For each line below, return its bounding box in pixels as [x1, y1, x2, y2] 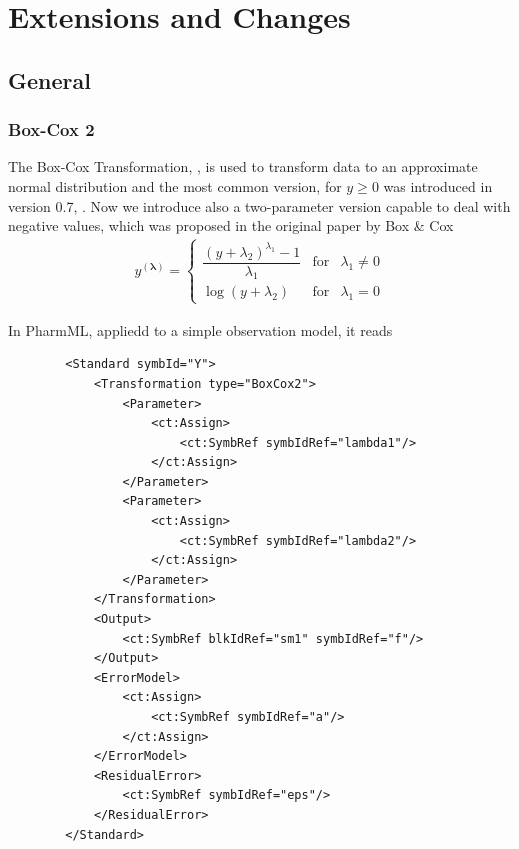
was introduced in [383, 175, 493, 196]
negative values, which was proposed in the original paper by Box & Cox [8, 215, 454, 236]
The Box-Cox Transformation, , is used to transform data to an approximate [8, 156, 478, 177]
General [8, 64, 91, 95]
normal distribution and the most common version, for [8, 175, 342, 196]
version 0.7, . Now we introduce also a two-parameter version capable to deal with [8, 195, 511, 216]
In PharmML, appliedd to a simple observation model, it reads [8, 319, 393, 340]
